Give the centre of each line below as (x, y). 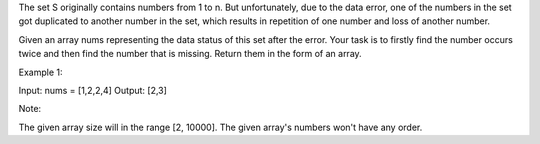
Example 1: (40, 72)
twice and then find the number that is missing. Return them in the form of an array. (190, 54)
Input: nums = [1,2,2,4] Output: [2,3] (92, 90)
